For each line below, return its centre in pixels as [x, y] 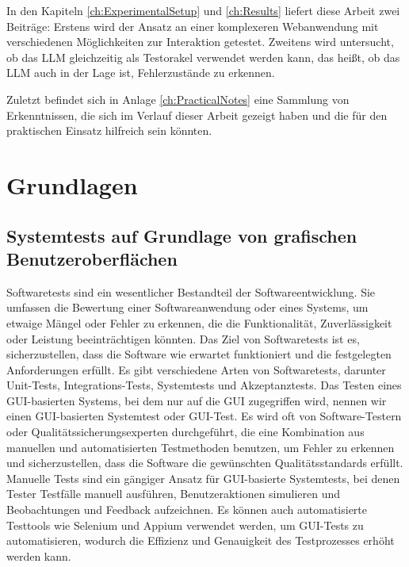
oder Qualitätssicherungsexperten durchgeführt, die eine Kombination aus [185, 432]
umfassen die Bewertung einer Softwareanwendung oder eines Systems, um [187, 307]
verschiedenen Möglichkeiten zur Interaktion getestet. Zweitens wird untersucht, [200, 42]
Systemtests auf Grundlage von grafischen [182, 235]
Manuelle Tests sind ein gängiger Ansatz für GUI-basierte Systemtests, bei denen [203, 478]
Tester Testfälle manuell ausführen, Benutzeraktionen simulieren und [174, 494]
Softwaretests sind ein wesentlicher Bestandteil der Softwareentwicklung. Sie [191, 291]
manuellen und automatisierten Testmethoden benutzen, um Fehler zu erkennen [201, 447]
